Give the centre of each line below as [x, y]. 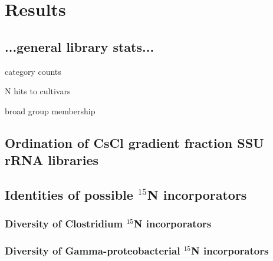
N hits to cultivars [38, 91]
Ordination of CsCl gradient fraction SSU [134, 142]
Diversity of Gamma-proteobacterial [93, 251]
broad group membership [50, 110]
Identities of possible [69, 194]
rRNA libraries [52, 160]
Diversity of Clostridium [64, 224]
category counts [33, 71]
